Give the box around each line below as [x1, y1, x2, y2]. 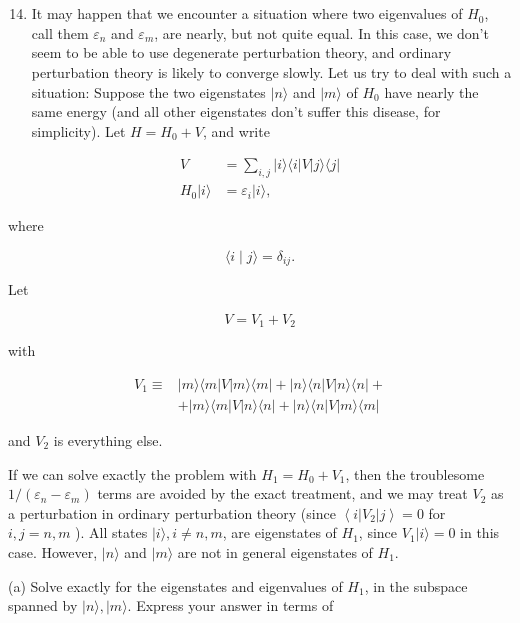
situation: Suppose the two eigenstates [31, 81, 266, 102]
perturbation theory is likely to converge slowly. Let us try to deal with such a [31, 61, 512, 82]
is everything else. [53, 429, 163, 450]
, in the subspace [364, 575, 468, 596]
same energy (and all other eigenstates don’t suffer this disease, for [31, 101, 441, 122]
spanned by [8, 595, 78, 616]
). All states [75, 522, 148, 543]
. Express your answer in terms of [127, 595, 334, 616]
